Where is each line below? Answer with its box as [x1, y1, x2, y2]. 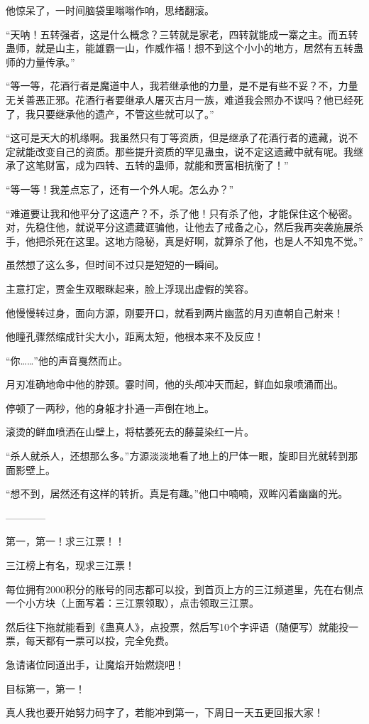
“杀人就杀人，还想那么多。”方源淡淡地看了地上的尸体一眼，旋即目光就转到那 [6, 448, 358, 463]
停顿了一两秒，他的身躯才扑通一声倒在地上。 [6, 400, 214, 415]
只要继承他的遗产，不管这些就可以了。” [35, 106, 214, 121]
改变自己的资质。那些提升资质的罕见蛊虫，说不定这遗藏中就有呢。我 [35, 144, 353, 158]
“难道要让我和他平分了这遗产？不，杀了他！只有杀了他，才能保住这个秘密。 [6, 205, 358, 220]
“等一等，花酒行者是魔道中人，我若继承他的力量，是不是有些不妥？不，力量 [6, 78, 358, 93]
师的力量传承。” [6, 54, 75, 69]
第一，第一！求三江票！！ [6, 534, 125, 549]
